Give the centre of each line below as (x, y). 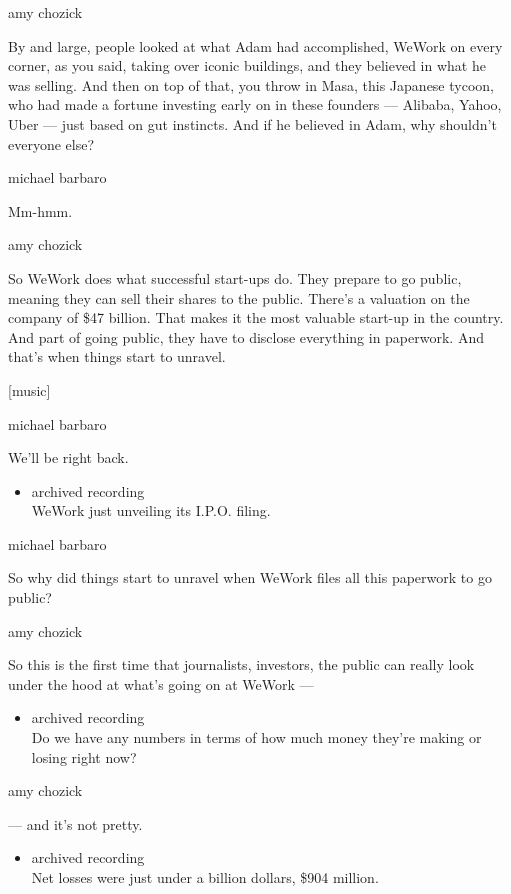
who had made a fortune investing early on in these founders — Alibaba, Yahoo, (255, 104)
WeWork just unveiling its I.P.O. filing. (151, 510)
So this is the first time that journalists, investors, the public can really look (241, 664)
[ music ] (29, 389)
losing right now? (84, 756)
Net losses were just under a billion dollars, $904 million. (205, 877)
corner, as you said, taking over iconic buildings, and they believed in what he (247, 65)
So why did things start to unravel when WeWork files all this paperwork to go (250, 577)
